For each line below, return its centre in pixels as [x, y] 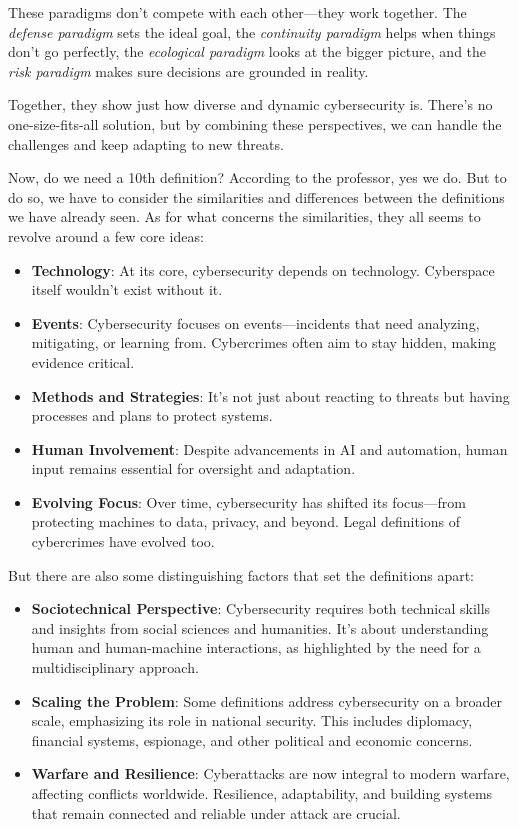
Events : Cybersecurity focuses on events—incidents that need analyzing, [255, 322]
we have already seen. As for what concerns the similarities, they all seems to [244, 216]
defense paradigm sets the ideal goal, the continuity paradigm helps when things [252, 31]
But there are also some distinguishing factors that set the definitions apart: [241, 574]
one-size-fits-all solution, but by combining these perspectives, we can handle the [255, 123]
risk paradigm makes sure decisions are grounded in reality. [188, 70]
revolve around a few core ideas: [106, 235]
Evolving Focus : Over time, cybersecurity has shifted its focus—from [248, 501]
